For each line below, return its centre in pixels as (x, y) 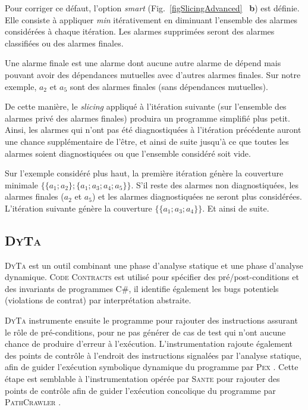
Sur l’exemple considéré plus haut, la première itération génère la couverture (144, 173)
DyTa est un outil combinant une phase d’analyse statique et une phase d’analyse (154, 265)
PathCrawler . (33, 402)
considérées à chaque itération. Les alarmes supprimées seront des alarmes (140, 31)
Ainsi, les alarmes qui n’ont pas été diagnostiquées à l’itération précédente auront (153, 130)
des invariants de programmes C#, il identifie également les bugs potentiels (142, 288)
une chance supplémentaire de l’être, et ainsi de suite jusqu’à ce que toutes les (147, 141)
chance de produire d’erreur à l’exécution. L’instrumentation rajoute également (149, 344)
